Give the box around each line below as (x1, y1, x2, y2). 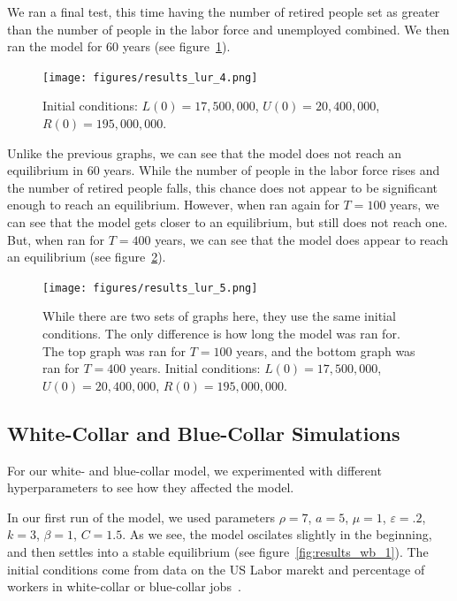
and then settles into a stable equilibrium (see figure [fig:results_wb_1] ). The (7, 542, 429, 560)
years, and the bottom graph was (236, 341, 415, 360)
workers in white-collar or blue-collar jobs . (7, 577, 241, 596)
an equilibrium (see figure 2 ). (7, 247, 166, 266)
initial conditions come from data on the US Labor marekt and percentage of (7, 559, 425, 578)
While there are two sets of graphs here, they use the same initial (42, 307, 396, 325)
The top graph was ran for (42, 341, 186, 360)
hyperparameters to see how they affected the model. (7, 478, 294, 497)
